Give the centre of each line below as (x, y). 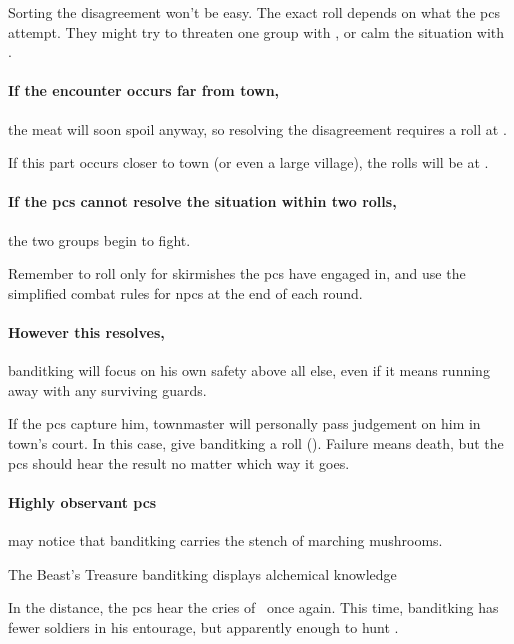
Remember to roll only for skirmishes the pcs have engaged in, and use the (237, 273)
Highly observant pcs (82, 501)
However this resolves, (86, 331)
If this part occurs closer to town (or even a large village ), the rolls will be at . (248, 162)
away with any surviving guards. (107, 389)
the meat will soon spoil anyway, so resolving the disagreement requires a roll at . (257, 128)
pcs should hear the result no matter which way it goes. (179, 462)
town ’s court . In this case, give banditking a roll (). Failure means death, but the (256, 442)
